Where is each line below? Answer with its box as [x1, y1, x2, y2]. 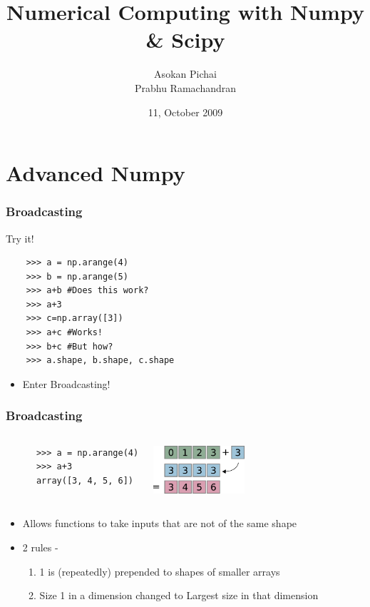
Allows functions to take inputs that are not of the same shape [22, 516, 297, 531]
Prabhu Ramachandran [134, 80, 237, 95]
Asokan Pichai [154, 66, 217, 81]
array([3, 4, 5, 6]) [36, 475, 133, 486]
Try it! [6, 230, 34, 245]
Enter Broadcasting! [22, 376, 111, 391]
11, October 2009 [148, 104, 223, 119]
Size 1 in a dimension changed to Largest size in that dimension [39, 588, 319, 603]
